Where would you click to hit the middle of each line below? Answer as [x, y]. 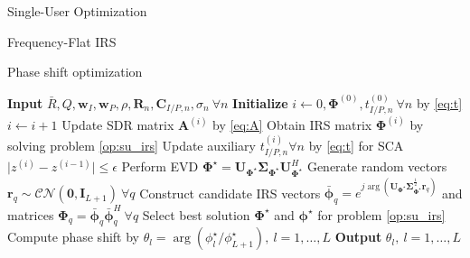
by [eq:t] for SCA [356, 145]
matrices [31, 214]
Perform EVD [160, 166]
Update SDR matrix [118, 125]
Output [358, 237]
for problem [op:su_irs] [381, 214]
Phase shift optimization [75, 72]
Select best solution [196, 214]
